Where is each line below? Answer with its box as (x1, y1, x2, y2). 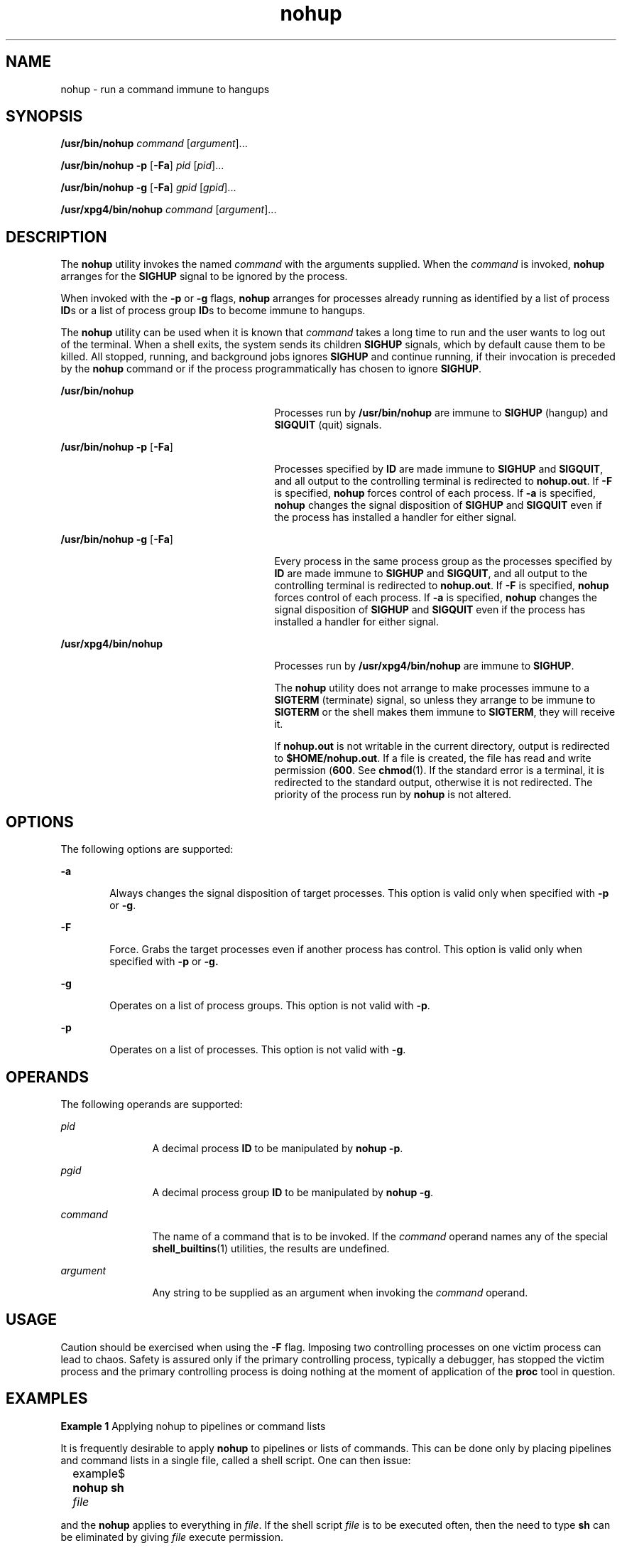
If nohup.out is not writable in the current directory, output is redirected (274, 740, 610, 753)
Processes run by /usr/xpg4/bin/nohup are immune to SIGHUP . (274, 660, 574, 672)
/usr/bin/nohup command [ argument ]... (60, 137, 248, 150)
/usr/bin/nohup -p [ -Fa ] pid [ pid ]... (60, 159, 224, 172)
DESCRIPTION (6, 227, 107, 246)
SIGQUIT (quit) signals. (274, 419, 382, 431)
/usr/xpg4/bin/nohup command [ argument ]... (60, 203, 277, 216)
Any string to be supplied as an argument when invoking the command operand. (152, 1286, 528, 1299)
